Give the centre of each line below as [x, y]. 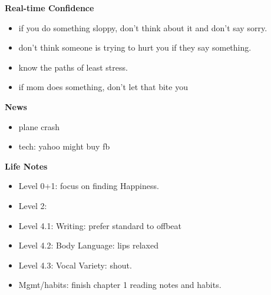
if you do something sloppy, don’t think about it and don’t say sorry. [143, 27]
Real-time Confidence [49, 8]
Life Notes [26, 166]
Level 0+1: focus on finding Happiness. [89, 186]
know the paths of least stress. [73, 67]
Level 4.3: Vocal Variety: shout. [75, 265]
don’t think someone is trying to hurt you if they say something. [135, 47]
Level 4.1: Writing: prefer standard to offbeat [100, 225]
